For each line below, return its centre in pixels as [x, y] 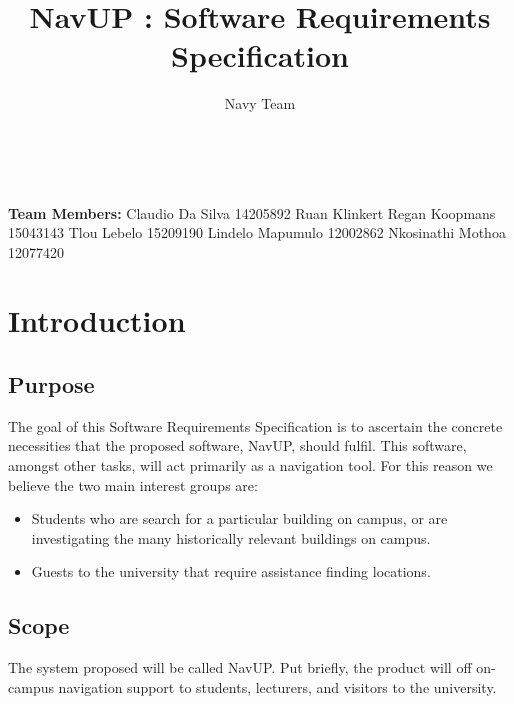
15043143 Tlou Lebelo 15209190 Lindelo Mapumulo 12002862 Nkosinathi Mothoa [257, 232]
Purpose [51, 384]
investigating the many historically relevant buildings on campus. [231, 537]
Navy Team [260, 103]
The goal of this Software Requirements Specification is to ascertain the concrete [255, 425]
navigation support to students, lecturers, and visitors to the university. [277, 686]
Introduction [97, 320]
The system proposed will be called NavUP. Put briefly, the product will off [240, 667]
